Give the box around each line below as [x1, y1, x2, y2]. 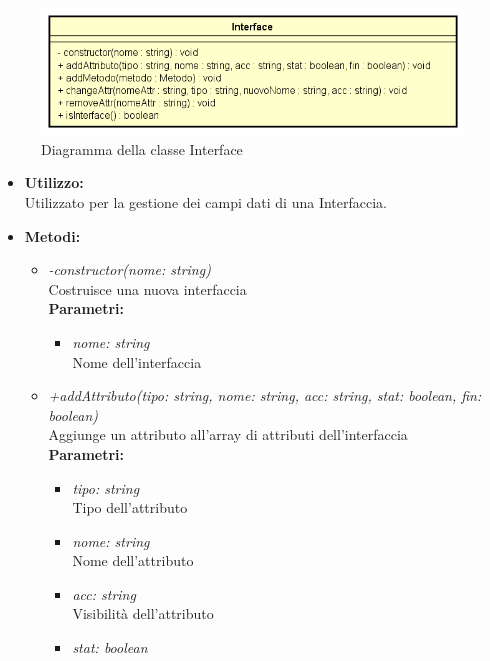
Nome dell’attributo [72, 550, 194, 571]
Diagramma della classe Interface [41, 138, 243, 159]
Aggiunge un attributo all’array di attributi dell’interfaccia [48, 424, 408, 445]
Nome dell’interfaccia [72, 351, 202, 372]
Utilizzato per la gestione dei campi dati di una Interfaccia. [24, 191, 388, 212]
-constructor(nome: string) [48, 259, 211, 280]
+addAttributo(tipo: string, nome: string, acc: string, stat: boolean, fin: [48, 385, 482, 406]
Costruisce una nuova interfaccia [48, 278, 247, 299]
